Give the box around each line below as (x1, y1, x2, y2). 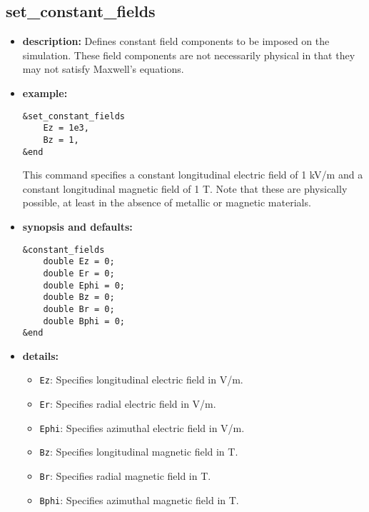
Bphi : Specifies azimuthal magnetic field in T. (39, 492, 239, 507)
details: (22, 348, 59, 363)
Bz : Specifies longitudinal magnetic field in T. (39, 444, 238, 459)
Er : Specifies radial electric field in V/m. (39, 396, 216, 411)
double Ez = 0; (43, 256, 115, 267)
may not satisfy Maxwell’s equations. (22, 61, 184, 76)
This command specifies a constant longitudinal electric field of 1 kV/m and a (22, 167, 363, 182)
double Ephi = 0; (43, 280, 125, 291)
